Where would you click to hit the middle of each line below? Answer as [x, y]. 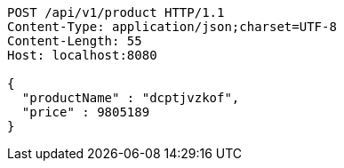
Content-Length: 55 [75, 41]
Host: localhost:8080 [82, 55]
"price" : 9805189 [86, 112]
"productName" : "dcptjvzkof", [131, 98]
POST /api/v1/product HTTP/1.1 [116, 12]
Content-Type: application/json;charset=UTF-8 [172, 27]
